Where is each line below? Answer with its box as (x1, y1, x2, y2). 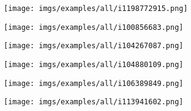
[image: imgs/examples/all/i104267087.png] (4, 41, 184, 51)
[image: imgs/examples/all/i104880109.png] (4, 60, 184, 69)
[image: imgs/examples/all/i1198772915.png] (4, 4, 188, 13)
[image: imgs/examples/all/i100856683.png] (4, 23, 184, 32)
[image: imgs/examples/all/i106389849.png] (4, 79, 184, 88)
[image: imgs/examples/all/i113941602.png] (4, 98, 184, 107)
